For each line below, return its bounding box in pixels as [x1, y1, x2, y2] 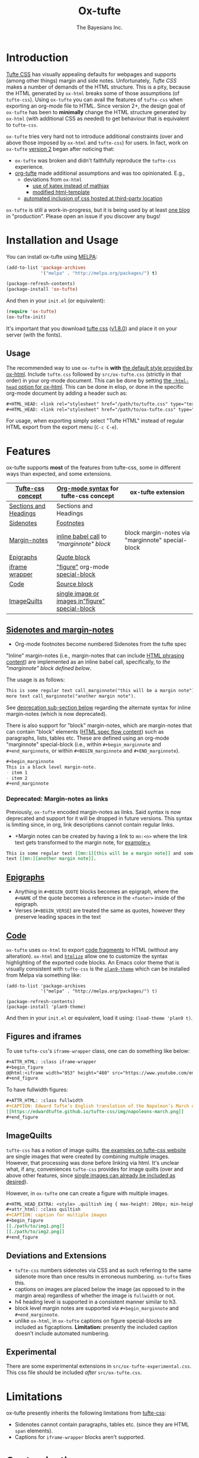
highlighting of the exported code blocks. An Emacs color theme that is [6, 959, 179, 966]
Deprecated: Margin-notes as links [6, 795, 108, 803]
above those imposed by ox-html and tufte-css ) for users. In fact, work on [6, 139, 188, 146]
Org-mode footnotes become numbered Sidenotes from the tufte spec [14, 640, 187, 648]
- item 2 [6, 775, 28, 781]
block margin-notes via [124, 529, 191, 537]
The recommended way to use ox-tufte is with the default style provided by [6, 364, 193, 371]
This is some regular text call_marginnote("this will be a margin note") [6, 688, 195, 694]
